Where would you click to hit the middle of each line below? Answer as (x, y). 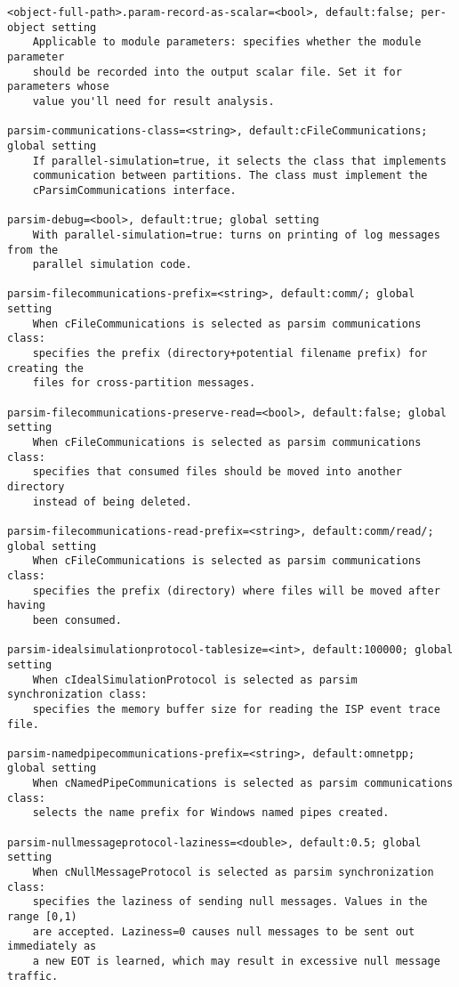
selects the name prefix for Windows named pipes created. (211, 813)
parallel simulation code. (112, 265)
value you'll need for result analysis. (153, 101)
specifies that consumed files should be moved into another (217, 472)
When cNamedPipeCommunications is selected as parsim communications (243, 784)
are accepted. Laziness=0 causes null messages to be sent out (224, 931)
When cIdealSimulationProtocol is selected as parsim (195, 680)
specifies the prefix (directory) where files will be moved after (236, 591)
